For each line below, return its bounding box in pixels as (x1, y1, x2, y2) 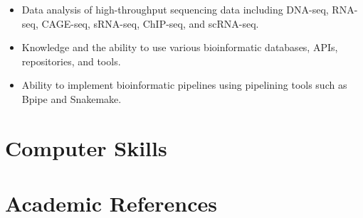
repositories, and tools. (21, 53, 121, 68)
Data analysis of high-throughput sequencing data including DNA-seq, (21, 2, 329, 16)
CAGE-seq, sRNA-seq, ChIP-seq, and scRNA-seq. (41, 16, 259, 31)
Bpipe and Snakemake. (21, 91, 122, 106)
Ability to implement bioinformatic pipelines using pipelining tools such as (21, 77, 347, 92)
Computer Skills (5, 133, 167, 162)
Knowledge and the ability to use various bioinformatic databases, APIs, (21, 40, 338, 55)
